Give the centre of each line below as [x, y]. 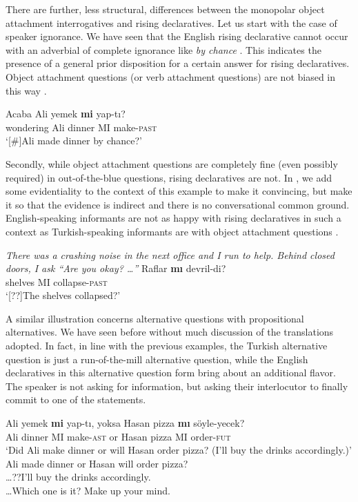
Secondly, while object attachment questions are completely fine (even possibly [172, 163]
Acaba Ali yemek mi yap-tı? [66, 114]
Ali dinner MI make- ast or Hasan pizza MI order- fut [118, 436]
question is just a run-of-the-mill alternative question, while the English [157, 359]
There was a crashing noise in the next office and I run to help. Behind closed [170, 254]
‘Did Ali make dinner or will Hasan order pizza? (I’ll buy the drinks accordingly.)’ [179, 450]
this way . [26, 90]
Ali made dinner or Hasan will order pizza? [97, 463]
